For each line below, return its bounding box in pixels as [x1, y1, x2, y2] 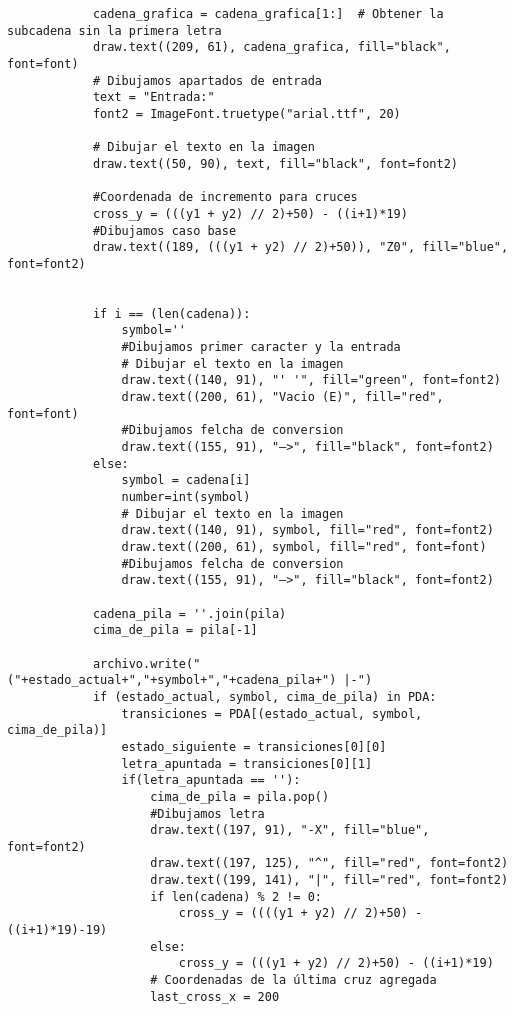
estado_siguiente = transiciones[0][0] [121, 739, 387, 754]
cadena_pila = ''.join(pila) [92, 606, 287, 621]
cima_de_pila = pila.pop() [150, 789, 330, 804]
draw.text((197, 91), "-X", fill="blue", [150, 823, 430, 838]
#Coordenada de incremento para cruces [92, 190, 358, 205]
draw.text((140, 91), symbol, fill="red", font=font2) [121, 523, 494, 538]
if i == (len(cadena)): [92, 306, 251, 321]
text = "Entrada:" [92, 90, 215, 105]
